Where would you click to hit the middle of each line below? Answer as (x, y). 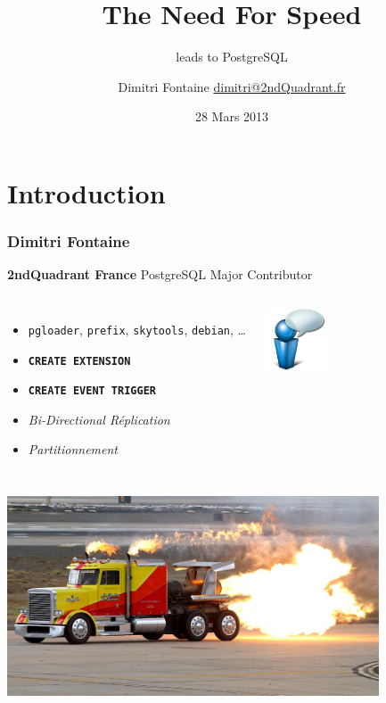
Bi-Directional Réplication (99, 419)
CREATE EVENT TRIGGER (92, 391)
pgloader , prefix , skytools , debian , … (137, 329)
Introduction (86, 192)
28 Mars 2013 (232, 116)
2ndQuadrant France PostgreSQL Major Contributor (160, 274)
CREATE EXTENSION (79, 361)
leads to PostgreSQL (232, 57)
